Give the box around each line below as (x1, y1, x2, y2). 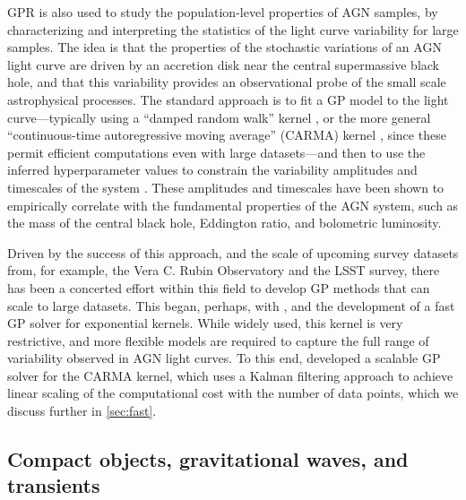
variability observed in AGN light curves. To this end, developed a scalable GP (7, 349, 441, 367)
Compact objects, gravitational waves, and (7, 445, 409, 473)
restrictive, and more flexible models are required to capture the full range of (7, 331, 429, 349)
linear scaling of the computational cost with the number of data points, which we (7, 384, 459, 402)
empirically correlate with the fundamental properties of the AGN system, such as (7, 195, 459, 214)
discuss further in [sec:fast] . (7, 401, 157, 420)
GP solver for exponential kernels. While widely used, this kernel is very (7, 314, 403, 332)
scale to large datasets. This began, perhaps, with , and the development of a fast (7, 296, 455, 315)
